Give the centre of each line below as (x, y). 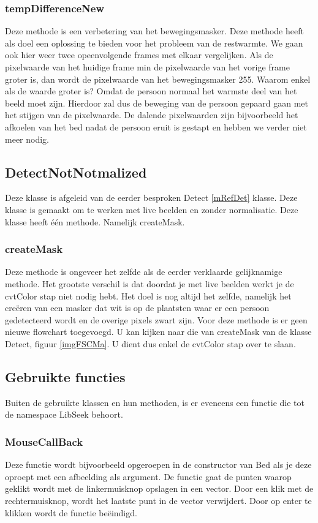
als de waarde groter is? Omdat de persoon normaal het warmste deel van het (151, 91)
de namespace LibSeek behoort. (64, 414)
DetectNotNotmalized (76, 172)
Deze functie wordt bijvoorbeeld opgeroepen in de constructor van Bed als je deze (158, 465)
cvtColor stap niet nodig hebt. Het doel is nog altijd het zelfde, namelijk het (148, 295)
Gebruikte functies (65, 376)
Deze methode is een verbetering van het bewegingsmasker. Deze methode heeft (154, 31)
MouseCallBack (44, 441)
